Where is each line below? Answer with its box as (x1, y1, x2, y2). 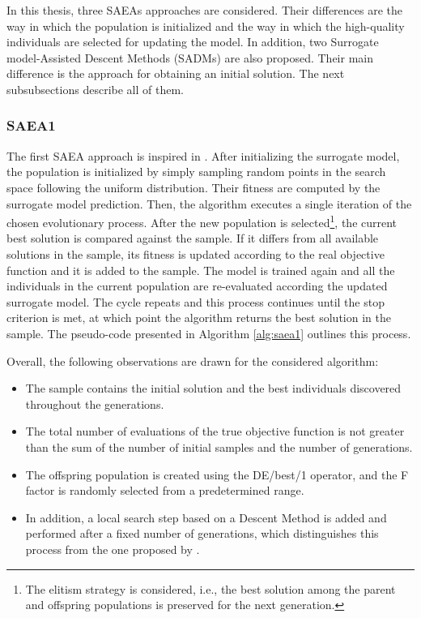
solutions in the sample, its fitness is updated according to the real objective (6, 246, 385, 262)
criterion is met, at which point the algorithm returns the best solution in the (6, 309, 391, 326)
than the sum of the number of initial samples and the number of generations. (25, 438, 413, 455)
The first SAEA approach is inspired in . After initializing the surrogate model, (6, 147, 400, 164)
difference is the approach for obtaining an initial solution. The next (6, 65, 345, 82)
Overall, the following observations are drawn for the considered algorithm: (6, 352, 379, 369)
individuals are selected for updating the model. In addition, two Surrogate (6, 33, 379, 50)
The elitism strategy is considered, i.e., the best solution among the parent (25, 580, 396, 597)
